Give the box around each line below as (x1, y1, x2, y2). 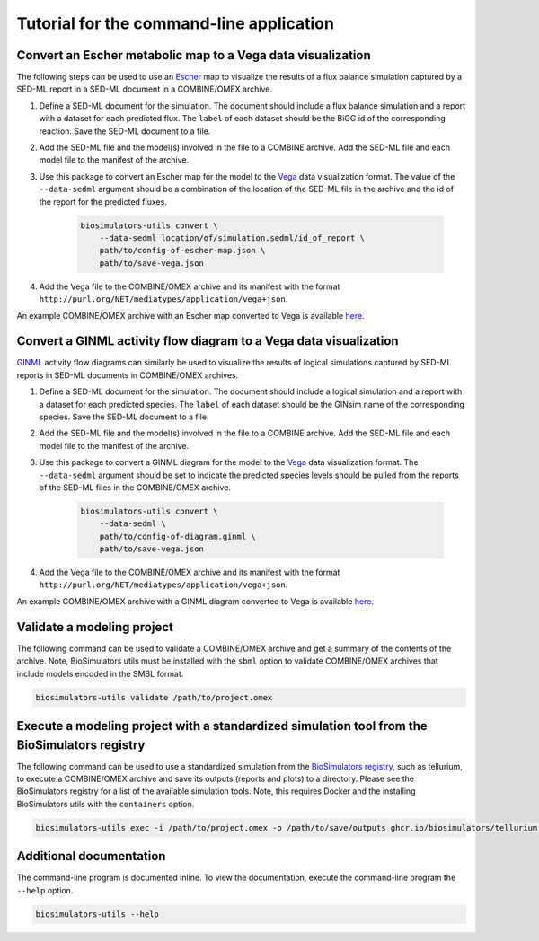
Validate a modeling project (16, 620, 174, 635)
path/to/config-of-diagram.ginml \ (99, 531, 256, 541)
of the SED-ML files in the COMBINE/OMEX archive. (39, 481, 232, 493)
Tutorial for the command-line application (16, 13, 334, 33)
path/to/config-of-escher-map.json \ (99, 245, 266, 256)
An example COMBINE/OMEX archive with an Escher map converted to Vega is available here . (16, 310, 365, 321)
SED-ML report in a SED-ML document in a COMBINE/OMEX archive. (16, 84, 273, 94)
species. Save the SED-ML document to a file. (39, 411, 209, 422)
